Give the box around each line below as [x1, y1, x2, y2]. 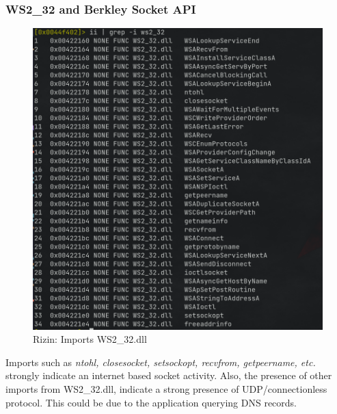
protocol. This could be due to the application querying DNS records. [5, 395, 297, 409]
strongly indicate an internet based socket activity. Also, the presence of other [5, 368, 332, 383]
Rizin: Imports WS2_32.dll [33, 332, 147, 346]
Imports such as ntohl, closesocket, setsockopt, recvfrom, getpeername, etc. [5, 354, 316, 369]
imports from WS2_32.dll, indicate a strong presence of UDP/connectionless [5, 381, 327, 396]
